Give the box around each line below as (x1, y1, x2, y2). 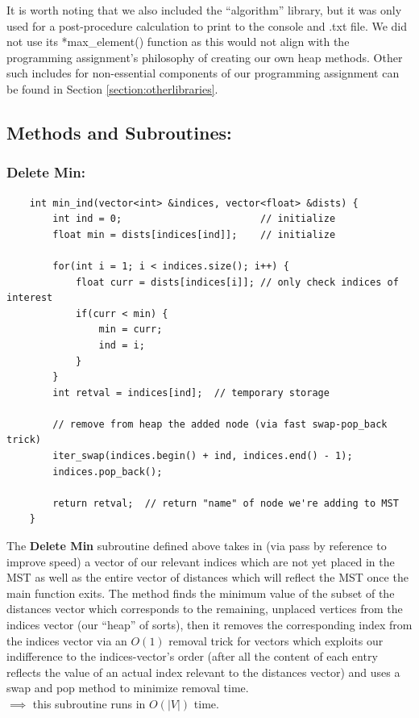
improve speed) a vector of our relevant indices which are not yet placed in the (6, 553, 395, 570)
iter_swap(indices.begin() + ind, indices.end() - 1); (52, 450, 353, 462)
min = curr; (98, 324, 163, 336)
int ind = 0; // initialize (52, 213, 336, 225)
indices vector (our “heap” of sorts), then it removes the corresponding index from (6, 616, 413, 632)
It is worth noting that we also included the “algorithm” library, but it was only (6, 2, 402, 18)
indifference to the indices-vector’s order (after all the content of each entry (6, 648, 378, 665)
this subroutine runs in (32, 695, 146, 712)
